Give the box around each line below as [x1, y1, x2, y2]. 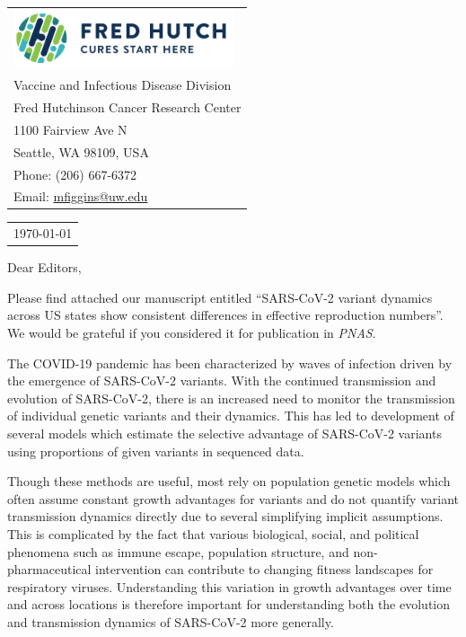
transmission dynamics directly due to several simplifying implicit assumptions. [7, 507, 444, 526]
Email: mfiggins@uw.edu [13, 187, 148, 206]
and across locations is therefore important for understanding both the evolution [7, 595, 451, 614]
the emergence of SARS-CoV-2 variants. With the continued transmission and [7, 371, 436, 390]
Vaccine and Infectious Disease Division [13, 75, 232, 94]
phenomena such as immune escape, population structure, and [7, 542, 349, 561]
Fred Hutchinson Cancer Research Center [13, 97, 242, 116]
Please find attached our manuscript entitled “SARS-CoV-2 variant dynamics [7, 288, 433, 306]
